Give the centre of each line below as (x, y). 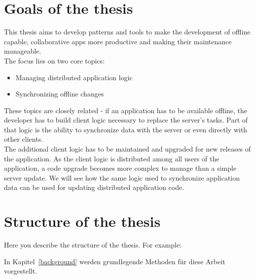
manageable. (23, 51)
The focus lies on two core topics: (55, 60)
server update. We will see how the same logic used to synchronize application (122, 177)
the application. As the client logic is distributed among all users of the (112, 158)
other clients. (24, 139)
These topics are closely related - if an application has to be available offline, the (126, 110)
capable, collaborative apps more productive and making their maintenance (118, 41)
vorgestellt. (21, 271)
